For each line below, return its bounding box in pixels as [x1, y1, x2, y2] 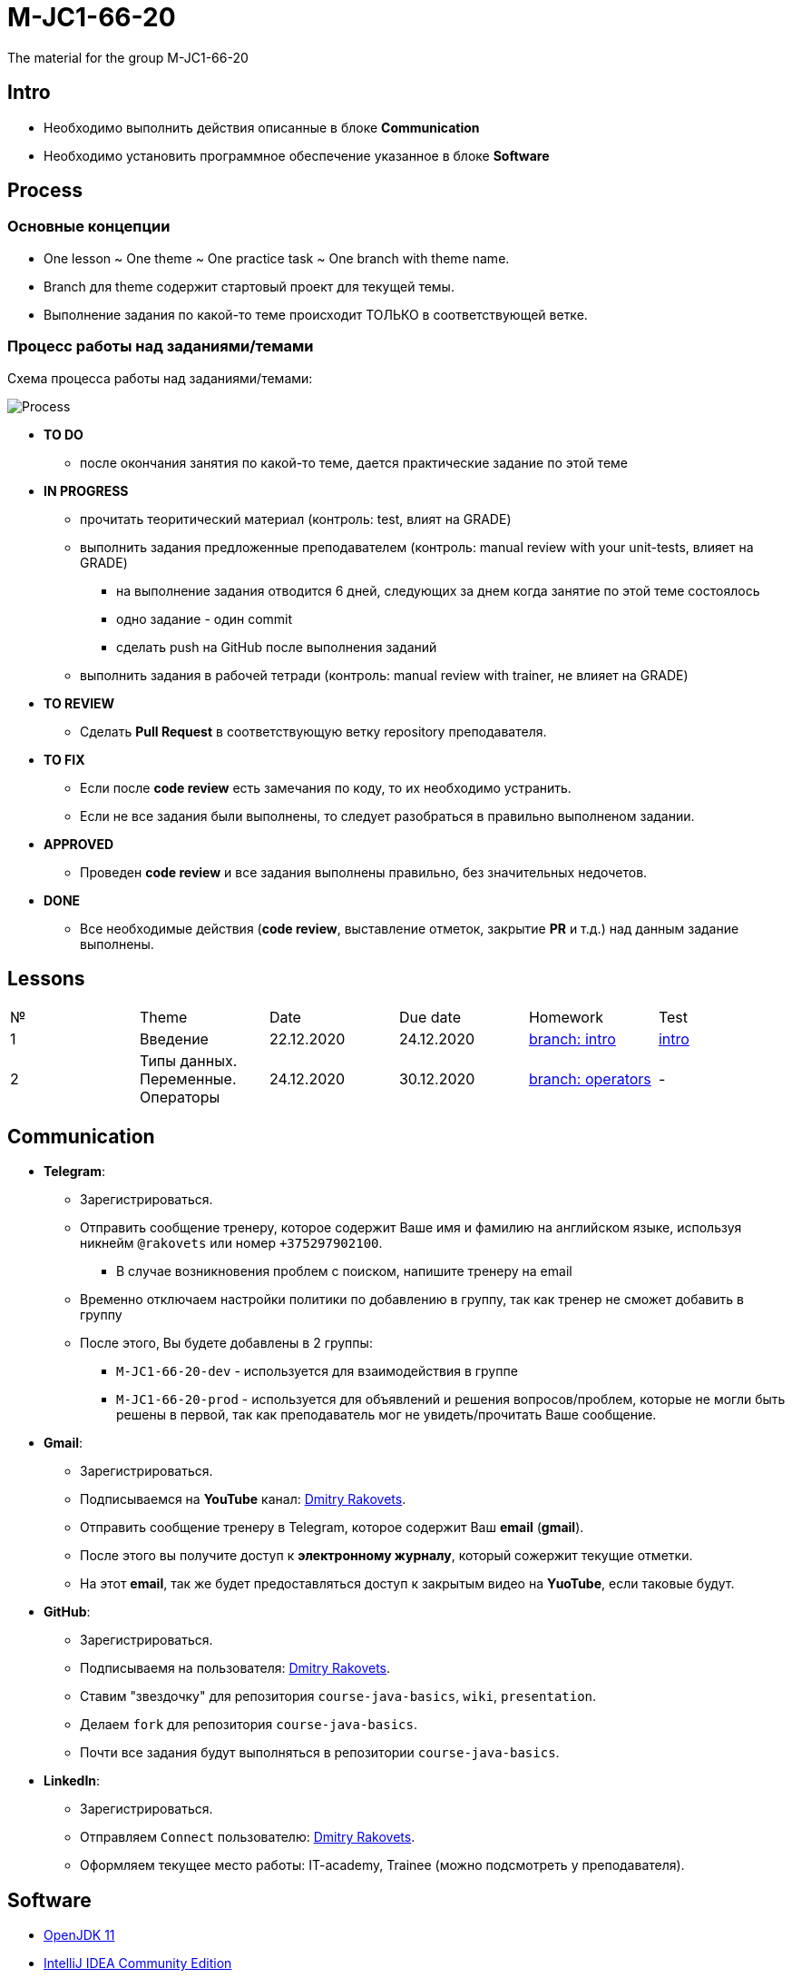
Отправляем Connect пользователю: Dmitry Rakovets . [80, 1829, 416, 1845]
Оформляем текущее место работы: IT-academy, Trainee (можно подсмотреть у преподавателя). [80, 1857, 685, 1874]
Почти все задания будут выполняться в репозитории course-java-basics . [80, 1745, 560, 1761]
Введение [139, 1030, 209, 1049]
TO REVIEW [44, 695, 115, 711]
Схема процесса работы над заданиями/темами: [7, 370, 313, 386]
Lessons [7, 966, 85, 990]
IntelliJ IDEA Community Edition [44, 1955, 232, 1972]
